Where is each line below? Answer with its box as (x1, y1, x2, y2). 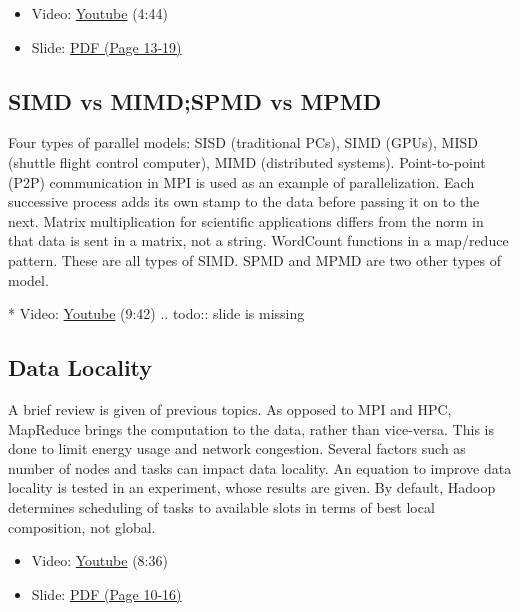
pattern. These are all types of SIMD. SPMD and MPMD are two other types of (8, 249, 501, 270)
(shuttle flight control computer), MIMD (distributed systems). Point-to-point (8, 151, 486, 172)
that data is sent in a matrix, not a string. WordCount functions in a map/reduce (8, 230, 509, 251)
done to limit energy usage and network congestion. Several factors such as (8, 438, 466, 459)
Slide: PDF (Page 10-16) (31, 583, 182, 604)
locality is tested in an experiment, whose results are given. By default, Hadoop (8, 477, 496, 498)
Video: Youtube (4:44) (31, 3, 168, 23)
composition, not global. (8, 516, 156, 537)
